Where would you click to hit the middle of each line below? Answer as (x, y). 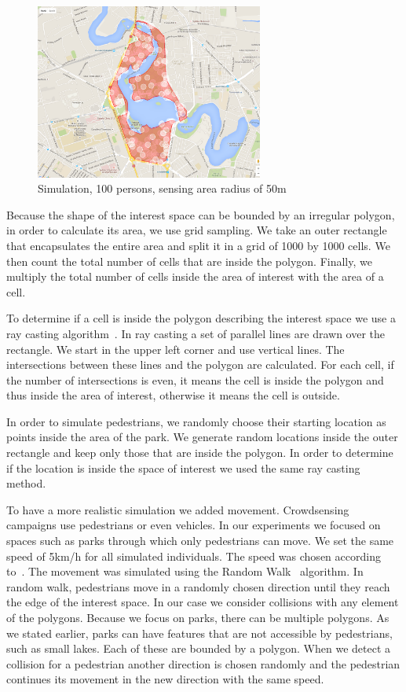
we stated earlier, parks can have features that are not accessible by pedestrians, (199, 633)
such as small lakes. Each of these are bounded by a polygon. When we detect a (199, 648)
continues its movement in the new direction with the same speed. (165, 679)
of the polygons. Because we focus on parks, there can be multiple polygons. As (198, 617)
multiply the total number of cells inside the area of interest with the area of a (195, 276)
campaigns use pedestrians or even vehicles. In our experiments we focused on (194, 525)
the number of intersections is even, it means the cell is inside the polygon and (195, 379)
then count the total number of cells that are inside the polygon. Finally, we (189, 261)
